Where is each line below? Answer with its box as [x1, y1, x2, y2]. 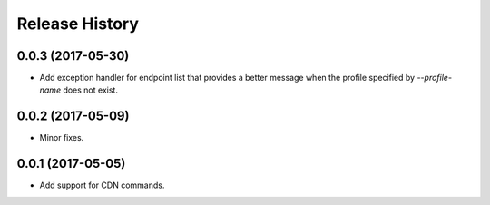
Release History [16, 14, 140, 34]
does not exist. [63, 84, 118, 95]
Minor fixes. [39, 132, 84, 143]
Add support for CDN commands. [39, 180, 165, 190]
